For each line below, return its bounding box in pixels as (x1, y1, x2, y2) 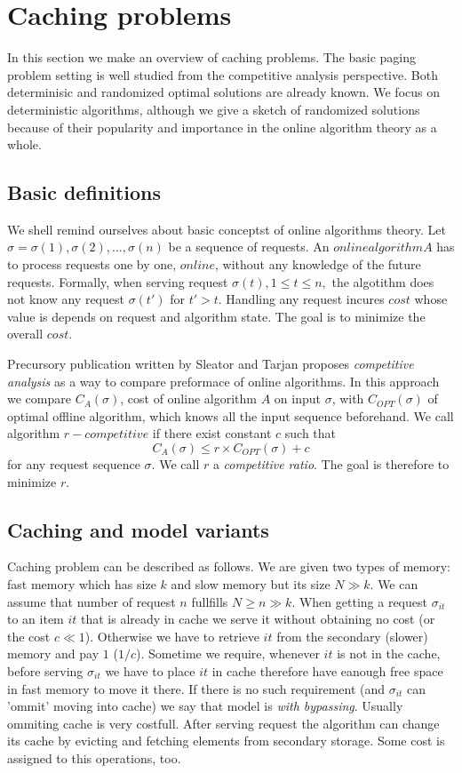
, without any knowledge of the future (214, 255, 421, 274)
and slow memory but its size (171, 575, 331, 593)
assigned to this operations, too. (7, 748, 181, 767)
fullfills (191, 592, 228, 610)
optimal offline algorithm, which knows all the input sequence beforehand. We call (7, 406, 454, 425)
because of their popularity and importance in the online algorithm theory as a (7, 117, 437, 136)
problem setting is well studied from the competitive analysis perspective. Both (7, 65, 438, 84)
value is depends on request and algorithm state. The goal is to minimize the (7, 307, 426, 325)
